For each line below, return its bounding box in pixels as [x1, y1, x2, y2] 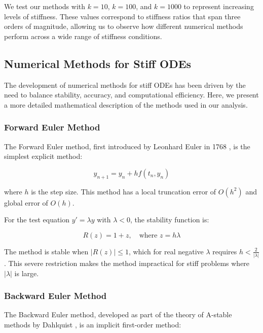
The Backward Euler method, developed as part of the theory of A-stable [4, 309, 232, 320]
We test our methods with [4, 1, 86, 11]
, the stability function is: [130, 214, 209, 225]
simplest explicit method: [4, 151, 83, 161]
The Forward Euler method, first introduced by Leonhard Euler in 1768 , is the [4, 141, 250, 151]
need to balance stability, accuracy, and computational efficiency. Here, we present [4, 89, 259, 100]
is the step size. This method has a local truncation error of [31, 186, 216, 196]
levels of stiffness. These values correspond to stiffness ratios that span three [4, 11, 241, 21]
